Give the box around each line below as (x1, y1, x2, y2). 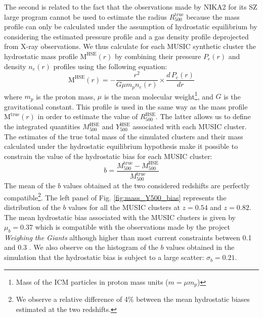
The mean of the (4, 180, 56, 191)
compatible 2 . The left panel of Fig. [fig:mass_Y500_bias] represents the (4, 190, 227, 202)
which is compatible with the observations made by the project (35, 222, 230, 232)
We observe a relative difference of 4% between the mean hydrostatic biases (16, 294, 250, 304)
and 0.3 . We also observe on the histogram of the (4, 242, 158, 252)
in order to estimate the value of (37, 111, 138, 122)
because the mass (186, 11, 240, 22)
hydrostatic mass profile (4, 50, 78, 61)
